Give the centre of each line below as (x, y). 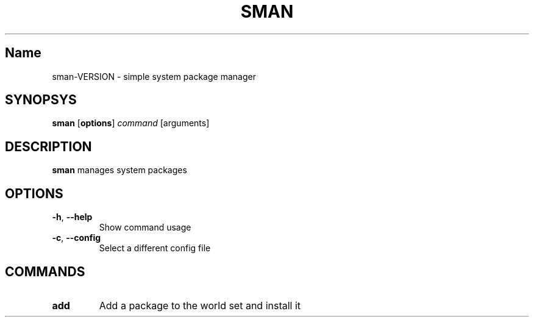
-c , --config (77, 238)
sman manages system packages (119, 170)
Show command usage (145, 227)
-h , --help (72, 217)
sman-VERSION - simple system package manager (154, 76)
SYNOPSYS (41, 100)
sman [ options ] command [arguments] (131, 123)
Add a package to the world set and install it (200, 305)
